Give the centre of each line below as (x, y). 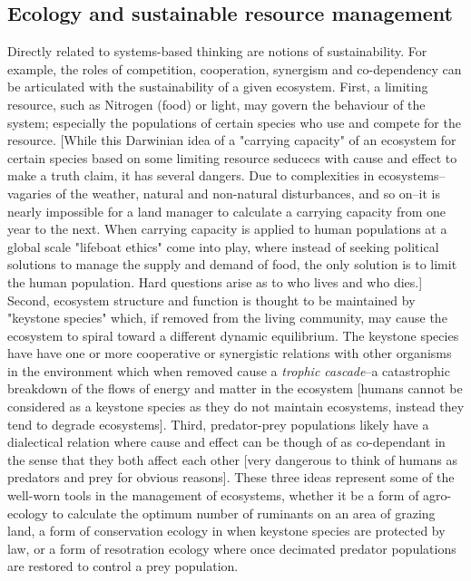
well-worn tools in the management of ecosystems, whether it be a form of (213, 495)
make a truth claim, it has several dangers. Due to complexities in (191, 175)
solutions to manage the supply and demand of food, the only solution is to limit (232, 264)
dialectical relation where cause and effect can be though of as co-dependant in (226, 442)
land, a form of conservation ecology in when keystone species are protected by (226, 531)
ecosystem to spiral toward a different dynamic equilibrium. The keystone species (233, 335)
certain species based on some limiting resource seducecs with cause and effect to (232, 157)
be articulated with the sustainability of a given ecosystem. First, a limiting (218, 87)
